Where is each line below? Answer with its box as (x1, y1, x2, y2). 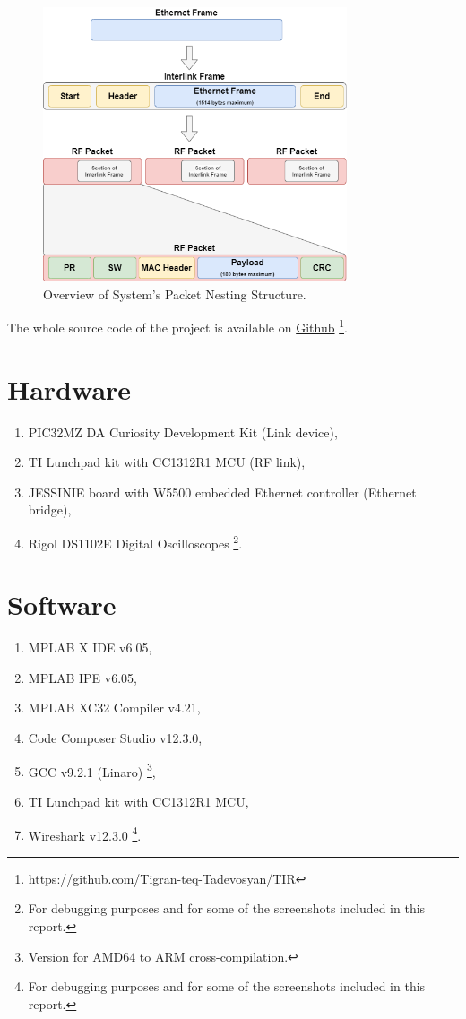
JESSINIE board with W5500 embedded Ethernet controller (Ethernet (28, 482, 417, 501)
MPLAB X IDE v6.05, (28, 638, 152, 657)
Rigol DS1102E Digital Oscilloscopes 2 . (28, 531, 243, 552)
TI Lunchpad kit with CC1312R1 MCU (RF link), (28, 453, 306, 471)
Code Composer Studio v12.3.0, (28, 729, 203, 747)
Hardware (7, 370, 132, 407)
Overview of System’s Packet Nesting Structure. (43, 284, 306, 303)
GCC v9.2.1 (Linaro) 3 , (28, 759, 156, 781)
